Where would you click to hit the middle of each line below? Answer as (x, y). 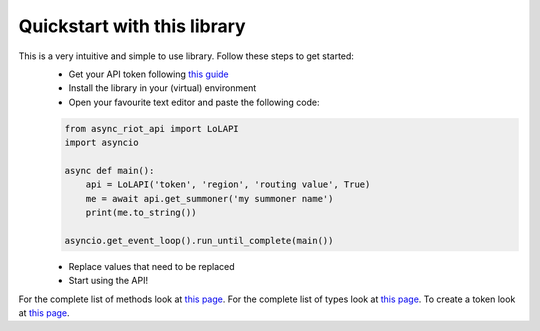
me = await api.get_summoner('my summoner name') (209, 198)
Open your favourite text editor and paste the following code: (194, 102)
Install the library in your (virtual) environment (162, 88)
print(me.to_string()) (141, 213)
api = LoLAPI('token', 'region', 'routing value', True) (228, 184)
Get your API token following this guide (148, 74)
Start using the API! (108, 281)
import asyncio (101, 143)
